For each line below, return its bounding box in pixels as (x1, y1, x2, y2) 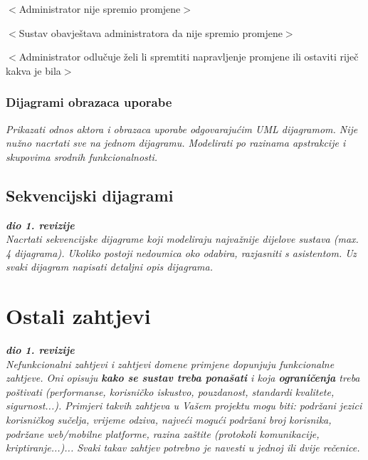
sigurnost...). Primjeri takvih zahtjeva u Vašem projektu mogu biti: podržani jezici (6, 398, 362, 413)
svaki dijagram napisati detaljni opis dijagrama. (6, 259, 213, 274)
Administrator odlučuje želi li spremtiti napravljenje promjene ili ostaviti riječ (19, 49, 359, 64)
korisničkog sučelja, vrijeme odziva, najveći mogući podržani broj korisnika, (6, 412, 332, 427)
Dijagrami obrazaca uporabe (6, 93, 172, 111)
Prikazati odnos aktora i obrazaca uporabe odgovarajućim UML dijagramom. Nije (6, 121, 358, 136)
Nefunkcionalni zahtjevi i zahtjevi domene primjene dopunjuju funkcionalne (6, 356, 335, 371)
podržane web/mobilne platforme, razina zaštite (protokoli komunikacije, (6, 426, 320, 441)
